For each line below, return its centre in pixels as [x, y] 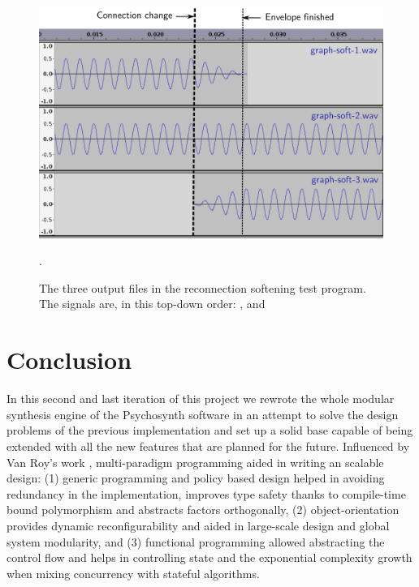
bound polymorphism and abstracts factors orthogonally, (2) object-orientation [203, 510]
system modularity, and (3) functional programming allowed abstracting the [196, 541]
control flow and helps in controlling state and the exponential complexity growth [209, 557]
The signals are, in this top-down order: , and [152, 304]
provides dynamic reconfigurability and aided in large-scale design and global [198, 525]
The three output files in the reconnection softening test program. [203, 287]
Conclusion [69, 360]
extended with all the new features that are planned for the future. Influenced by [208, 446]
